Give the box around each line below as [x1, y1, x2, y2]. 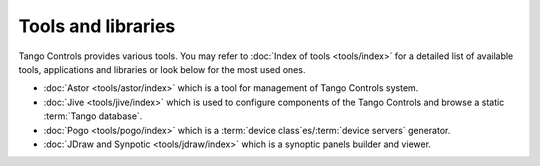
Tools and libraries [18, 15, 176, 37]
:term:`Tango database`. [43, 110, 143, 122]
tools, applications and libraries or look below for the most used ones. [18, 63, 306, 75]
